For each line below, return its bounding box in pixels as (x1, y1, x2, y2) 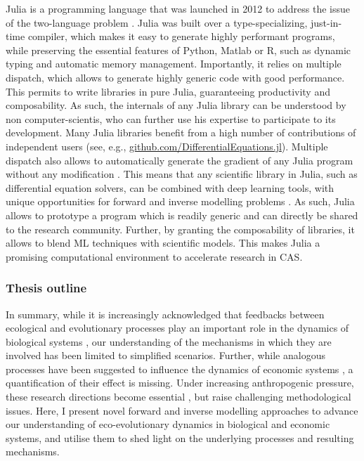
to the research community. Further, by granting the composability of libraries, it (6, 221, 355, 236)
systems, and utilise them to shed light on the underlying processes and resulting (6, 430, 354, 445)
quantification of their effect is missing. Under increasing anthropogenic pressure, (6, 375, 354, 390)
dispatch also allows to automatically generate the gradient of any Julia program (6, 152, 353, 167)
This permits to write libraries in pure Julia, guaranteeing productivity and (6, 84, 330, 98)
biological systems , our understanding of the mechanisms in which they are (6, 334, 332, 349)
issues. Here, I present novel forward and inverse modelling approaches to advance (6, 403, 358, 417)
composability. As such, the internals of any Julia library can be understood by (6, 98, 346, 112)
